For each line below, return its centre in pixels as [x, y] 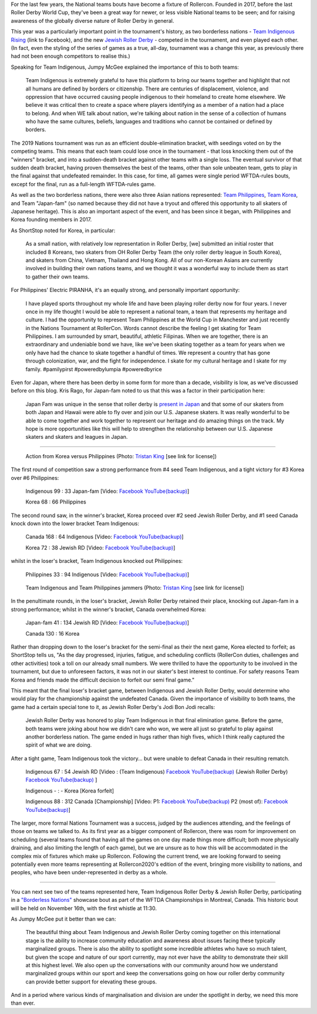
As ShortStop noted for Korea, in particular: [63, 230]
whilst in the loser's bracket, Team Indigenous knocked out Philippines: [97, 561]
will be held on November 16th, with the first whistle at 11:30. [84, 908]
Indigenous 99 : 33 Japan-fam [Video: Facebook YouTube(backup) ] [107, 491]
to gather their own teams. [58, 277]
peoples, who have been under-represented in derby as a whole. [89, 872]
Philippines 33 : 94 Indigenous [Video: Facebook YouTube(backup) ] [107, 574]
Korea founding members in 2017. [51, 220]
